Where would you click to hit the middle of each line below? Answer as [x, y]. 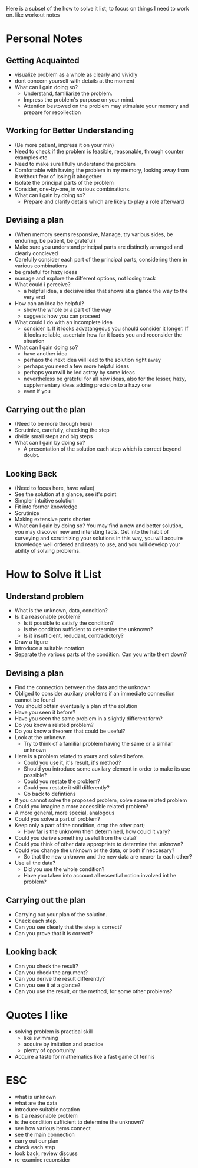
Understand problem [45, 596]
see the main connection [44, 1134]
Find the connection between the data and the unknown [82, 687]
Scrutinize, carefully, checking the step [62, 430]
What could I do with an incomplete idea [64, 322]
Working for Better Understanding [70, 131]
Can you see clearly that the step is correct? [68, 927]
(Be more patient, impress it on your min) [64, 145]
